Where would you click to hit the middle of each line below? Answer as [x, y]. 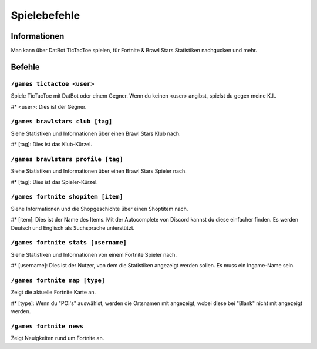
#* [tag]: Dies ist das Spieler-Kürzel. [54, 182]
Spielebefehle [45, 15]
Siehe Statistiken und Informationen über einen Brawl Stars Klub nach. [96, 133]
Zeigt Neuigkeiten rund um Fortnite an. [58, 338]
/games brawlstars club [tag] [62, 122]
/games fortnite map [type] [58, 280]
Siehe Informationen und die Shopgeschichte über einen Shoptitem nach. [100, 209]
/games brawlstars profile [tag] [67, 159]
